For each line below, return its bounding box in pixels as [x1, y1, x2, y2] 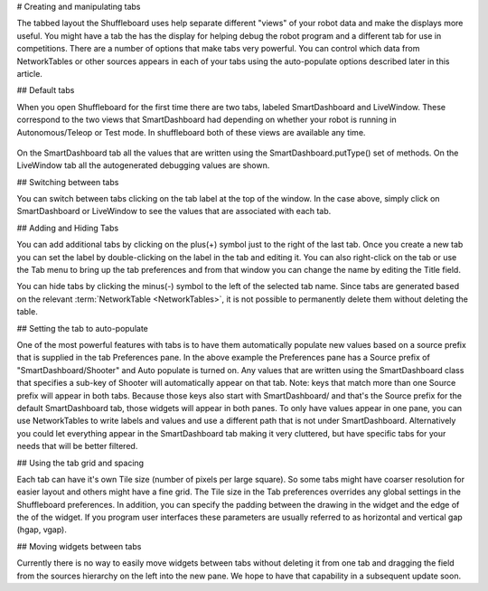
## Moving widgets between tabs [16, 540, 142, 551]
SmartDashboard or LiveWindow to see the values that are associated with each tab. [16, 206, 332, 217]
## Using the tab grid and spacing [16, 457, 145, 468]
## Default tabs [16, 85, 75, 96]
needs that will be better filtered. [16, 441, 138, 452]
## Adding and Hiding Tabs [16, 222, 119, 233]
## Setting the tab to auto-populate [16, 323, 149, 333]
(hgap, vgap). [16, 524, 67, 535]
